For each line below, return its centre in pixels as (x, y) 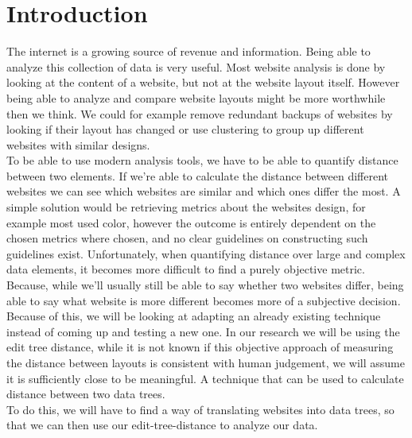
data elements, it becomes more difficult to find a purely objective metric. (186, 269)
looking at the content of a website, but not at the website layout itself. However (203, 82)
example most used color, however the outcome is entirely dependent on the (191, 222)
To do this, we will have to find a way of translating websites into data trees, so (200, 409)
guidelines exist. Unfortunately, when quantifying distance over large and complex (206, 253)
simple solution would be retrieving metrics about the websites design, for (186, 207)
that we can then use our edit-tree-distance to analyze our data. (162, 425)
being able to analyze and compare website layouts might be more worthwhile (196, 97)
